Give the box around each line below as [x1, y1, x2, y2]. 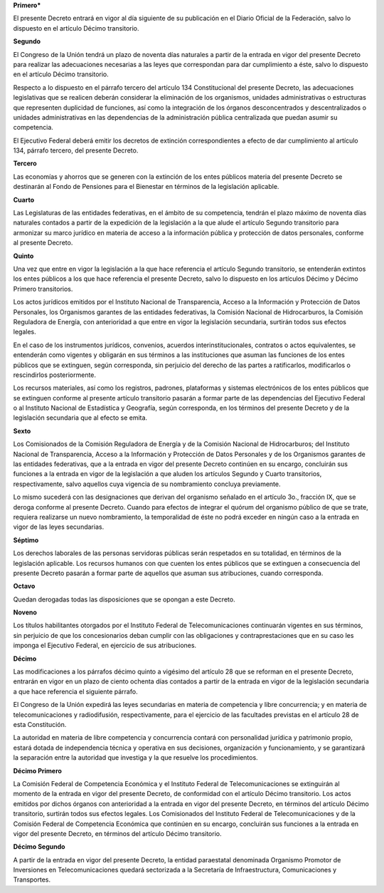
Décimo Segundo [13, 842, 65, 851]
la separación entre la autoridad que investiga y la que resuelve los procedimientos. [13, 753, 259, 762]
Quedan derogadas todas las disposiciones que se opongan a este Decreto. [13, 595, 235, 604]
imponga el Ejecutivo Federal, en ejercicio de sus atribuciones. [13, 641, 197, 650]
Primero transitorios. [13, 284, 73, 293]
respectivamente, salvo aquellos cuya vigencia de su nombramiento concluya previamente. [13, 480, 281, 488]
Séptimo [13, 535, 39, 544]
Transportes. [13, 875, 51, 884]
